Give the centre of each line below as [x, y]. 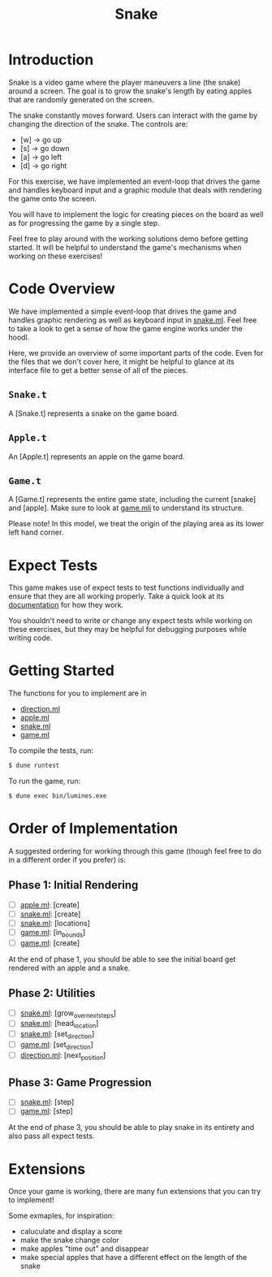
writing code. [30, 638]
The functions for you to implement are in [78, 693]
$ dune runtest [34, 766]
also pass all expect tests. [52, 1136]
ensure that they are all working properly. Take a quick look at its [117, 596]
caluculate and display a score [71, 1232]
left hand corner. [36, 532]
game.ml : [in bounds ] [53, 933]
